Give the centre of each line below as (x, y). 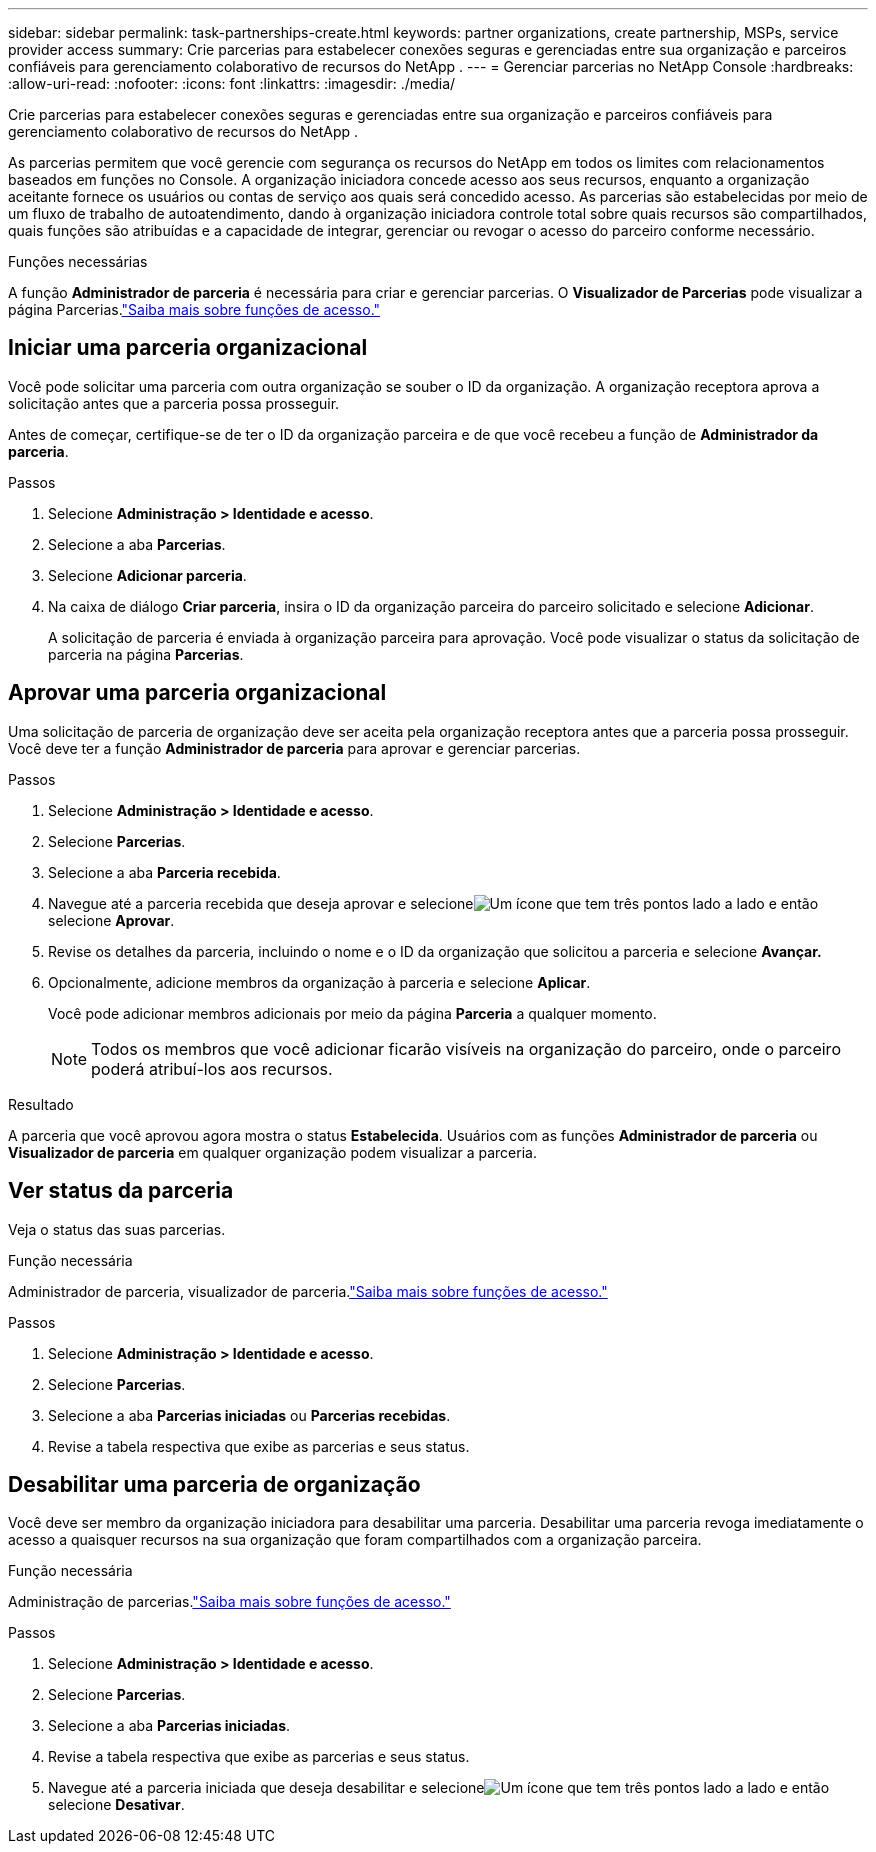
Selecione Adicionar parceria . (147, 575)
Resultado (41, 1104)
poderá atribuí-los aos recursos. (212, 1068)
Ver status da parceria (121, 1191)
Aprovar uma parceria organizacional (197, 693)
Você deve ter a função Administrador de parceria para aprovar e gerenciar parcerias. (294, 748)
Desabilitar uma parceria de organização (214, 1484)
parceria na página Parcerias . (146, 654)
